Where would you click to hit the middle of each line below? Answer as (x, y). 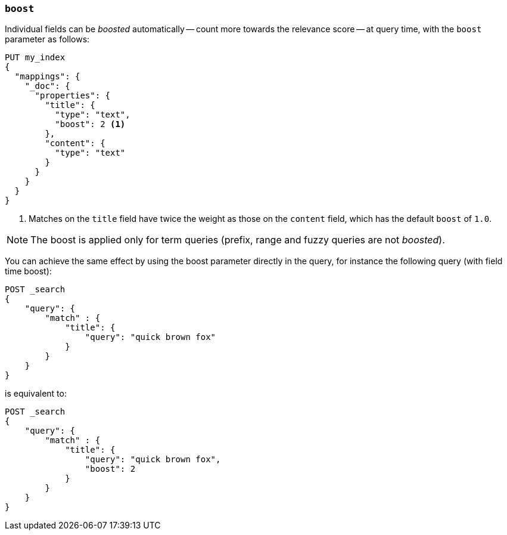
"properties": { (73, 96)
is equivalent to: (36, 394)
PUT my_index (35, 58)
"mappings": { (47, 77)
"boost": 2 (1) (90, 124)
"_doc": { (47, 86)
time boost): (28, 271)
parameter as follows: (47, 39)
